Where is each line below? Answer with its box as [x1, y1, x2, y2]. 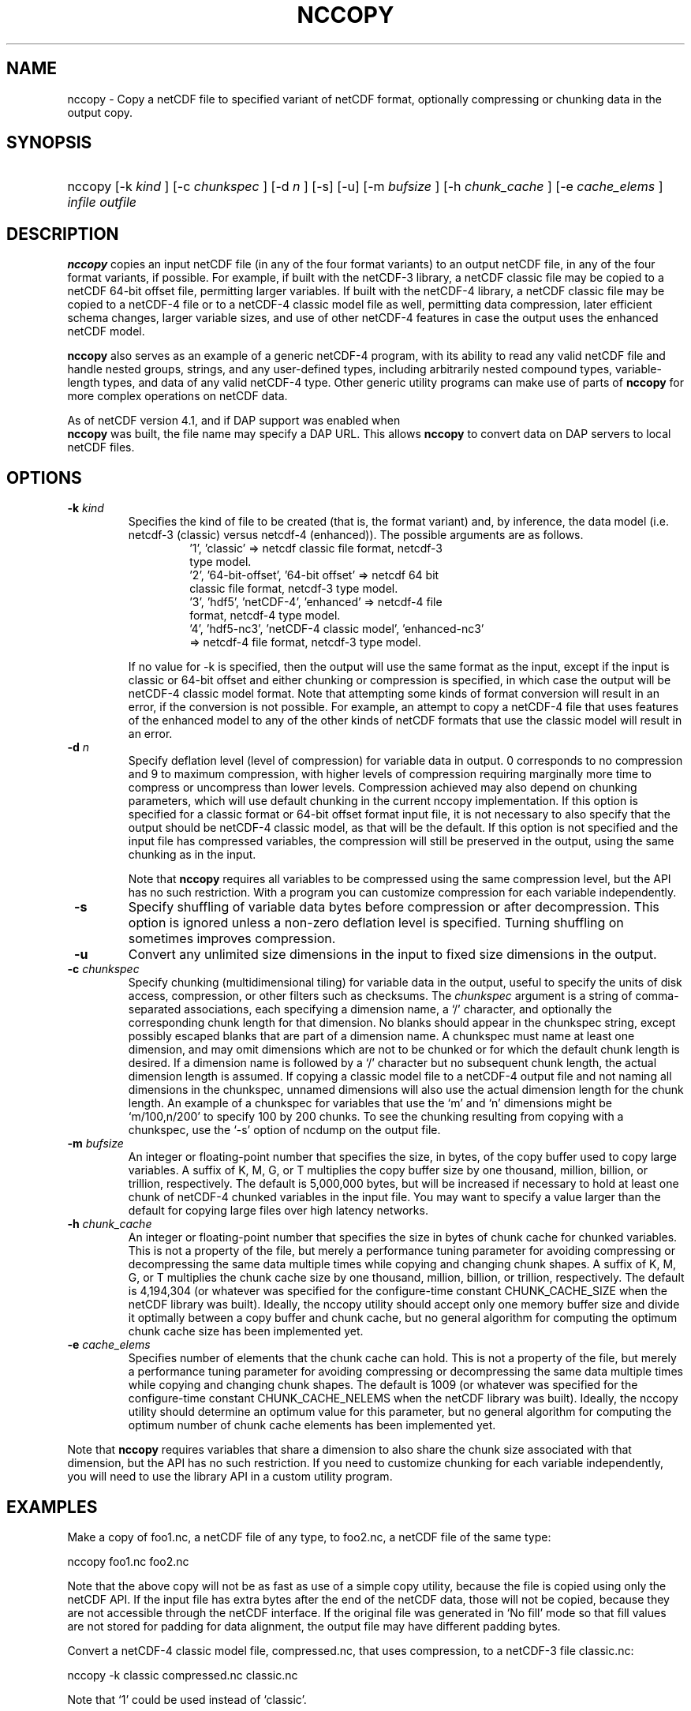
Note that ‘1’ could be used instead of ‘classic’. [67, 1692, 307, 1706]
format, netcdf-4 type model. [189, 608, 341, 623]
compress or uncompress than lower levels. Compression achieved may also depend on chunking [128, 781, 637, 795]
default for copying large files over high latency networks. [128, 1204, 428, 1218]
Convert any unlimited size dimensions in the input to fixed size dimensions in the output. [128, 946, 657, 963]
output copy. [67, 105, 133, 119]
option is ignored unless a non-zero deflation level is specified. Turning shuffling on [128, 915, 624, 931]
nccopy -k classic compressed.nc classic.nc [67, 1668, 298, 1682]
